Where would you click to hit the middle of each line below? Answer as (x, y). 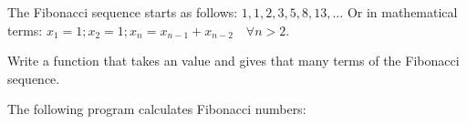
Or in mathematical (402, 12)
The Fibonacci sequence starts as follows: (123, 12)
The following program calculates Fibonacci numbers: (157, 109)
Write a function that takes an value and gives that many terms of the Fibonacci (233, 61)
